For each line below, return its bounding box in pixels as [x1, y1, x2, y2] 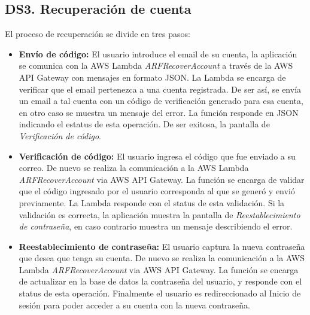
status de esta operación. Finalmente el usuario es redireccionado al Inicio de [19, 287, 301, 299]
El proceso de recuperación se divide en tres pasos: [5, 27, 190, 40]
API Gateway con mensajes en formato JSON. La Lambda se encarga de [19, 71, 286, 83]
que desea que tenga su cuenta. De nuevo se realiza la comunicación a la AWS [19, 252, 305, 264]
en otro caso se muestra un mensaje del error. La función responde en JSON [19, 106, 299, 118]
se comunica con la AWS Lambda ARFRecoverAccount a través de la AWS [19, 59, 293, 72]
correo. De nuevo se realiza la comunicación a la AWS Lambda [19, 161, 249, 174]
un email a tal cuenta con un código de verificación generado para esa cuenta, [19, 94, 303, 107]
